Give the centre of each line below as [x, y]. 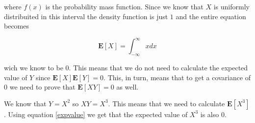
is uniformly [231, 6]
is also [210, 114]
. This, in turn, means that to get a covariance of [177, 77]
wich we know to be [34, 68]
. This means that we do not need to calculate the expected [158, 68]
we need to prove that [42, 87]
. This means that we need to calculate [166, 103]
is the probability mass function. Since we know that [124, 6]
